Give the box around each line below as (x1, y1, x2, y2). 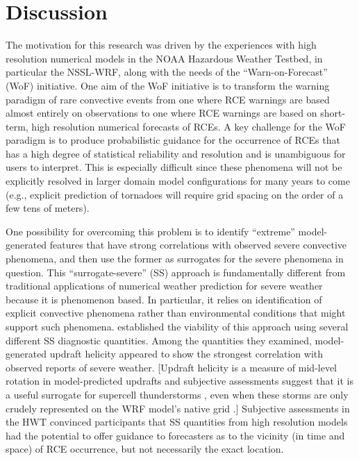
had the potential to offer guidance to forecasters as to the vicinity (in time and (6, 428, 345, 442)
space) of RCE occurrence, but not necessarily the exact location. (6, 442, 284, 456)
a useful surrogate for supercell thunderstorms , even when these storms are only (6, 387, 349, 401)
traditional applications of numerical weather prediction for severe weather (6, 278, 323, 293)
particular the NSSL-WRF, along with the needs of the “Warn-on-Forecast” (6, 65, 328, 79)
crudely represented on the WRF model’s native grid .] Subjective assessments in (6, 401, 350, 415)
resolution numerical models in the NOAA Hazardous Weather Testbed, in (6, 51, 323, 65)
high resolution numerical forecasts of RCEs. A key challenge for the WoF (31, 119, 346, 133)
